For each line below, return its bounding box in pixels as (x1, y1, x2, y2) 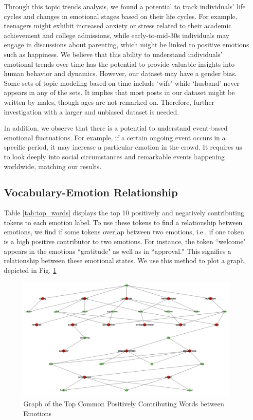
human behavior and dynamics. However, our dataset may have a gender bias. (4, 68, 237, 78)
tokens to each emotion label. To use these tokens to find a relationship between (4, 217, 243, 227)
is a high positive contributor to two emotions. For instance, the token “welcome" (4, 236, 246, 247)
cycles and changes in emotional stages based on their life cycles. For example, (4, 11, 237, 21)
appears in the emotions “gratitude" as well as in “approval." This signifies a (4, 246, 231, 256)
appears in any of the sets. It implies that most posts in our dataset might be (4, 87, 235, 97)
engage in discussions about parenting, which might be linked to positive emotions (4, 39, 249, 50)
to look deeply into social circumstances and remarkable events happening (4, 151, 225, 161)
